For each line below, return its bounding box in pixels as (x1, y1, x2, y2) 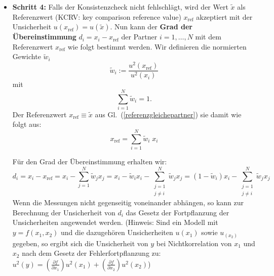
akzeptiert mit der (196, 11, 253, 22)
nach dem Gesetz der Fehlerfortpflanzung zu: (22, 248, 161, 258)
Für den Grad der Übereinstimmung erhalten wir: (12, 156, 167, 167)
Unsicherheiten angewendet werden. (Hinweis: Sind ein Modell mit (12, 217, 218, 227)
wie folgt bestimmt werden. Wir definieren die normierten (67, 41, 247, 52)
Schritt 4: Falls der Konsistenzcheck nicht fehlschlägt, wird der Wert (12, 2, 228, 12)
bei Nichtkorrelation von (156, 238, 232, 248)
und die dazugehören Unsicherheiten (60, 227, 173, 238)
